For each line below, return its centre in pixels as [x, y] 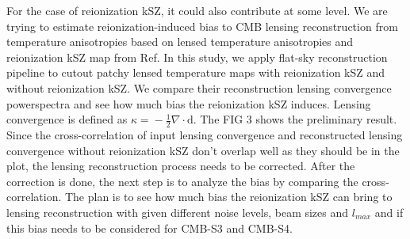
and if [389, 212]
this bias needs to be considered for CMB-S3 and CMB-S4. [149, 228]
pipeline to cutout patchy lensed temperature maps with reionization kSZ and [196, 72]
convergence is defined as [67, 119]
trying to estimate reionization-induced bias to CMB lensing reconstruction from [202, 26]
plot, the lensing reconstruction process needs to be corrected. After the [181, 166]
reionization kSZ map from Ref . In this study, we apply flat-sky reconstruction [197, 57]
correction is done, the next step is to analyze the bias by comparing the [182, 181]
